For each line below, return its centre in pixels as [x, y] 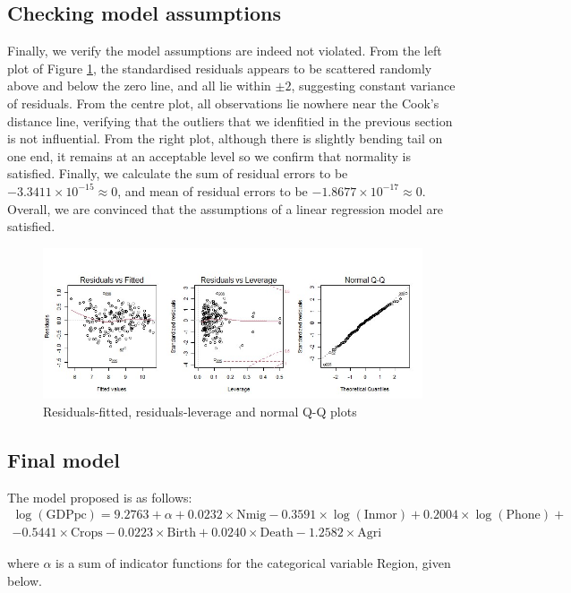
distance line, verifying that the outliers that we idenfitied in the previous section [230, 120]
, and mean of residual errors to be [213, 190]
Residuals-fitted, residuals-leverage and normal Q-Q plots [200, 411]
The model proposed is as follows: [100, 497]
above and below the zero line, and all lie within [139, 86]
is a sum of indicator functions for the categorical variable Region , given [253, 563]
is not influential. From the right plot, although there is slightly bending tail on [225, 138]
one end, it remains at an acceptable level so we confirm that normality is [209, 155]
